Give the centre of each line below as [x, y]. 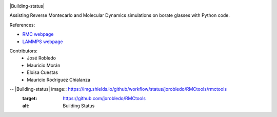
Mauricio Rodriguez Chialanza [59, 80]
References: [22, 25]
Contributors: [24, 51]
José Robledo [42, 58]
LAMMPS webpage [43, 42]
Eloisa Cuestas [43, 72]
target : [30, 99]
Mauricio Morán [44, 65]
